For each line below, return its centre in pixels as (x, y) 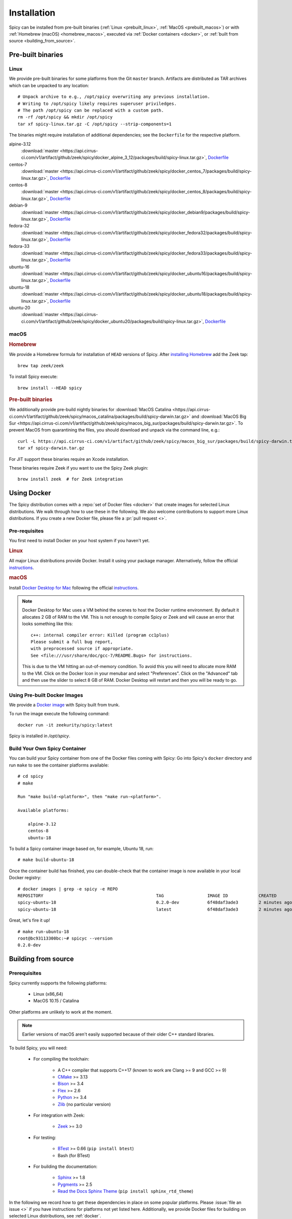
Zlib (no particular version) (84, 1104)
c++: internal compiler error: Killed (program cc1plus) (100, 635)
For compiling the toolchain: (61, 1059)
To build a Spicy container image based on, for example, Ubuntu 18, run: (81, 849)
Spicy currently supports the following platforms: (58, 983)
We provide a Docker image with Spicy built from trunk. (64, 705)
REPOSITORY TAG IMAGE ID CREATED (147, 896)
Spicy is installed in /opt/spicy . (40, 736)
